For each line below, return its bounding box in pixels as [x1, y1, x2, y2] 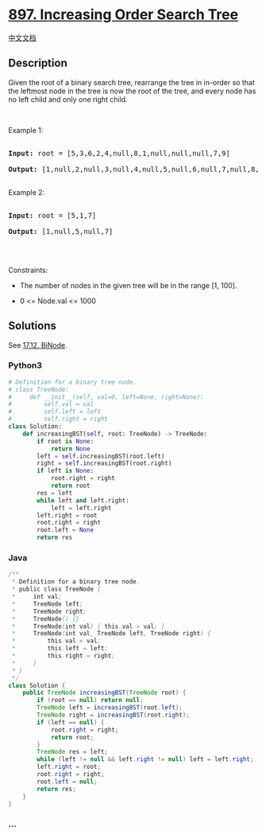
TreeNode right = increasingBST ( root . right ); [37, 711, 191, 720]
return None [50, 444, 91, 453]
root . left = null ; [37, 778, 98, 786]
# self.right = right [8, 416, 109, 423]
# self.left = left [8, 408, 102, 416]
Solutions [8, 319, 57, 333]
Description [8, 57, 67, 70]
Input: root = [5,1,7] [8, 211, 97, 220]
